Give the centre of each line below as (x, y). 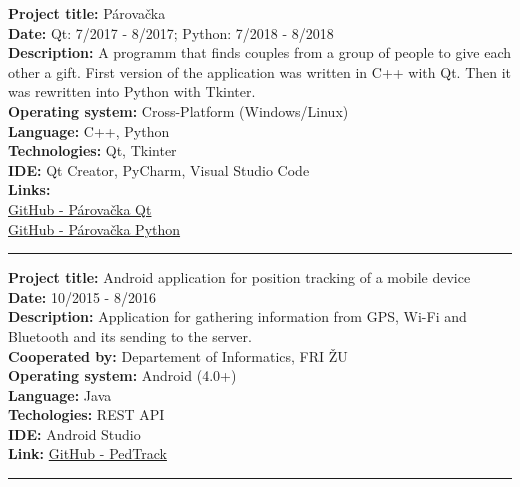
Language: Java (60, 394)
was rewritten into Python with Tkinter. (132, 91)
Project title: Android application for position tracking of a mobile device (239, 277)
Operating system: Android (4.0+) (122, 375)
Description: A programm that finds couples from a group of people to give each (260, 52)
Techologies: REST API (86, 414)
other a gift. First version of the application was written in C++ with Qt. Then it (260, 71)
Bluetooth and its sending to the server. (130, 335)
